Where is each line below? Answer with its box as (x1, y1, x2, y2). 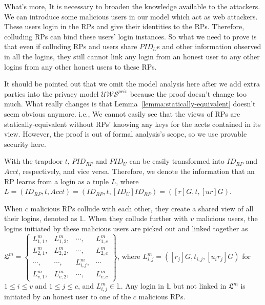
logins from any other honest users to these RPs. (4, 61, 157, 72)
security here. (4, 138, 46, 149)
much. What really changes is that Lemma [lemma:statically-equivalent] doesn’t (4, 98, 256, 109)
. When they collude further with (84, 213, 188, 224)
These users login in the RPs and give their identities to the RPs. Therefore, (4, 21, 244, 32)
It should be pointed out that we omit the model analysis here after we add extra (4, 78, 260, 89)
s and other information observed (157, 41, 261, 52)
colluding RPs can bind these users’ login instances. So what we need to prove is (4, 31, 257, 41)
